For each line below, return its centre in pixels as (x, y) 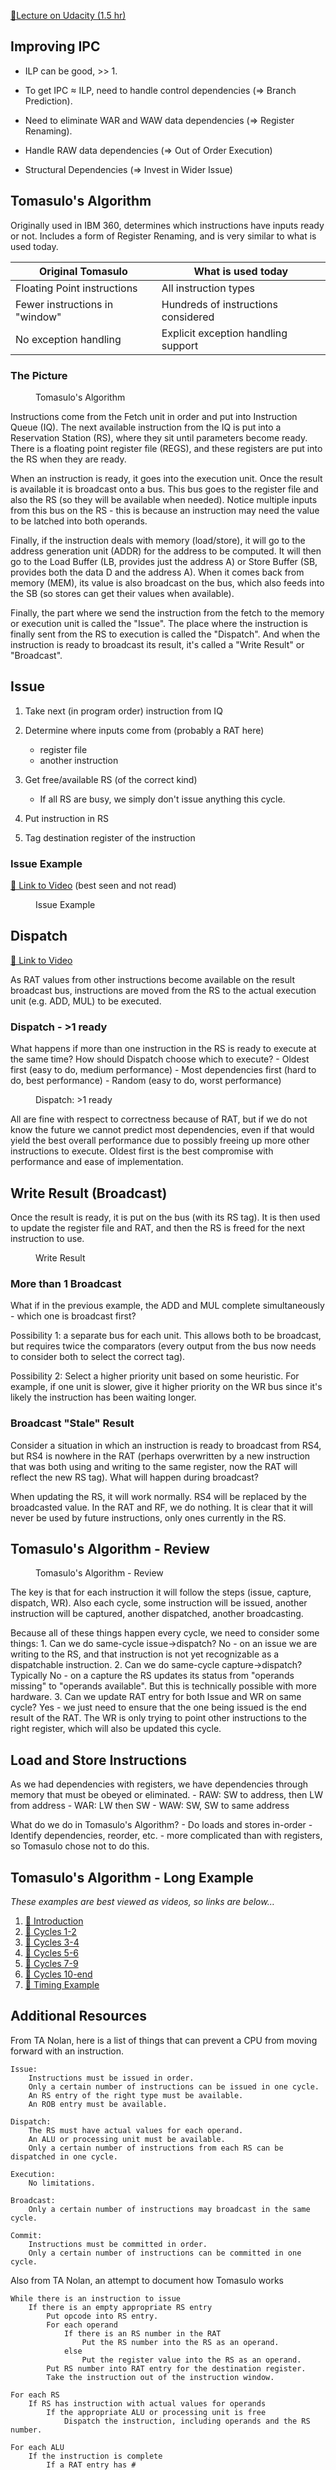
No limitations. (62, 2183)
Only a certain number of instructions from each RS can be (156, 2148)
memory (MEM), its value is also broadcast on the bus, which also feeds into (167, 582)
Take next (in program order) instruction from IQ (123, 711)
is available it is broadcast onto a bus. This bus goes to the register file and (164, 489)
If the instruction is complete (95, 2456)
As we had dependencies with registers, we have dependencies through (159, 1784)
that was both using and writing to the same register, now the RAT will (154, 1466)
